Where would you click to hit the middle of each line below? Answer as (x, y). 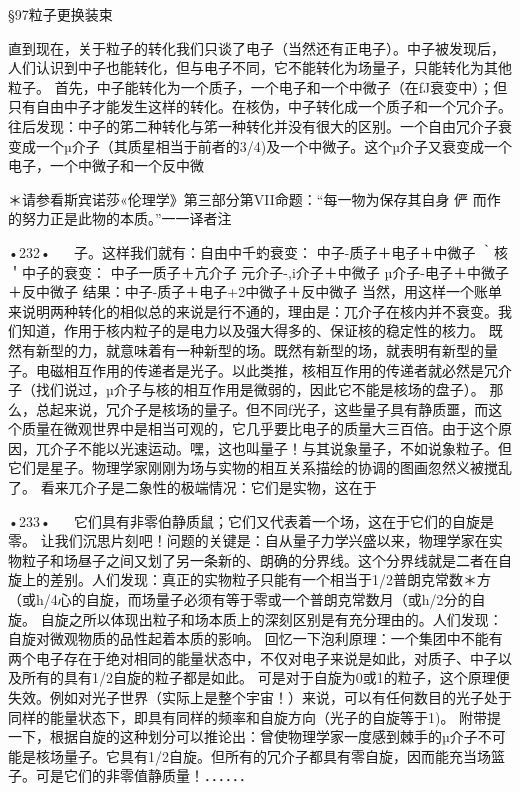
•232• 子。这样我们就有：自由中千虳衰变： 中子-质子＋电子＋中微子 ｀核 (258, 251)
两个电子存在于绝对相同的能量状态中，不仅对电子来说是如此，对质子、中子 (253, 657)
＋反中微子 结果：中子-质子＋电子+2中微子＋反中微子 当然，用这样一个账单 (255, 291)
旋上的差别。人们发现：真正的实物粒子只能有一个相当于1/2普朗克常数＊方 (249, 579)
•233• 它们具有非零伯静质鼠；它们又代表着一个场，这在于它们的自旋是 (251, 520)
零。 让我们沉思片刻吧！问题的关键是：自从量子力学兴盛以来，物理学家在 (248, 540)
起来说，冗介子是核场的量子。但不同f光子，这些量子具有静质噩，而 (269, 408)
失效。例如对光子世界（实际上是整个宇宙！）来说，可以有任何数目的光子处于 (260, 697)
